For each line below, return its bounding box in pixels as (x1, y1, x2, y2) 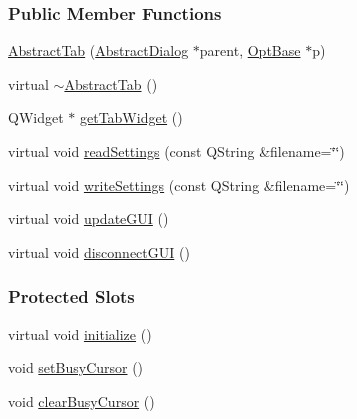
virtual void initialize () (8, 323, 152, 344)
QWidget (8, 107, 64, 128)
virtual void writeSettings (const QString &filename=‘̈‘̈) (8, 174, 350, 195)
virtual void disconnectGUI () (8, 241, 190, 262)
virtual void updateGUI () (8, 208, 169, 229)
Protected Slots (8, 284, 135, 309)
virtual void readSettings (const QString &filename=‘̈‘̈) (8, 141, 345, 161)
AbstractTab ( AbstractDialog (8, 40, 189, 61)
